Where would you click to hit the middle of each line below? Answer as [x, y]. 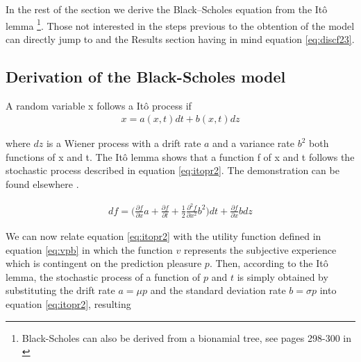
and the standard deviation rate [218, 290]
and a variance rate [254, 143]
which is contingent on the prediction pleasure [104, 263]
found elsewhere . [42, 184]
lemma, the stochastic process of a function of [103, 276]
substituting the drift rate [60, 290]
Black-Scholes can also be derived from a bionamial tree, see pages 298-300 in [187, 337]
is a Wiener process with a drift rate [124, 143]
